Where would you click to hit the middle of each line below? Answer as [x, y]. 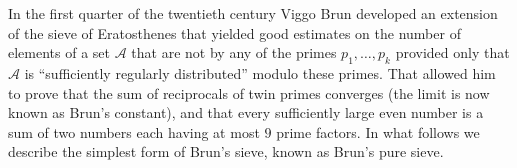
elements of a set [59, 52]
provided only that [452, 52]
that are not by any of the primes [234, 52]
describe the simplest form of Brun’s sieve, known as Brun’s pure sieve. [226, 151]
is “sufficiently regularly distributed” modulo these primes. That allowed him [260, 72]
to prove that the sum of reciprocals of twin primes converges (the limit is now [249, 92]
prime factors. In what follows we [378, 131]
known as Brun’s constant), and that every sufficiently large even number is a [246, 112]
